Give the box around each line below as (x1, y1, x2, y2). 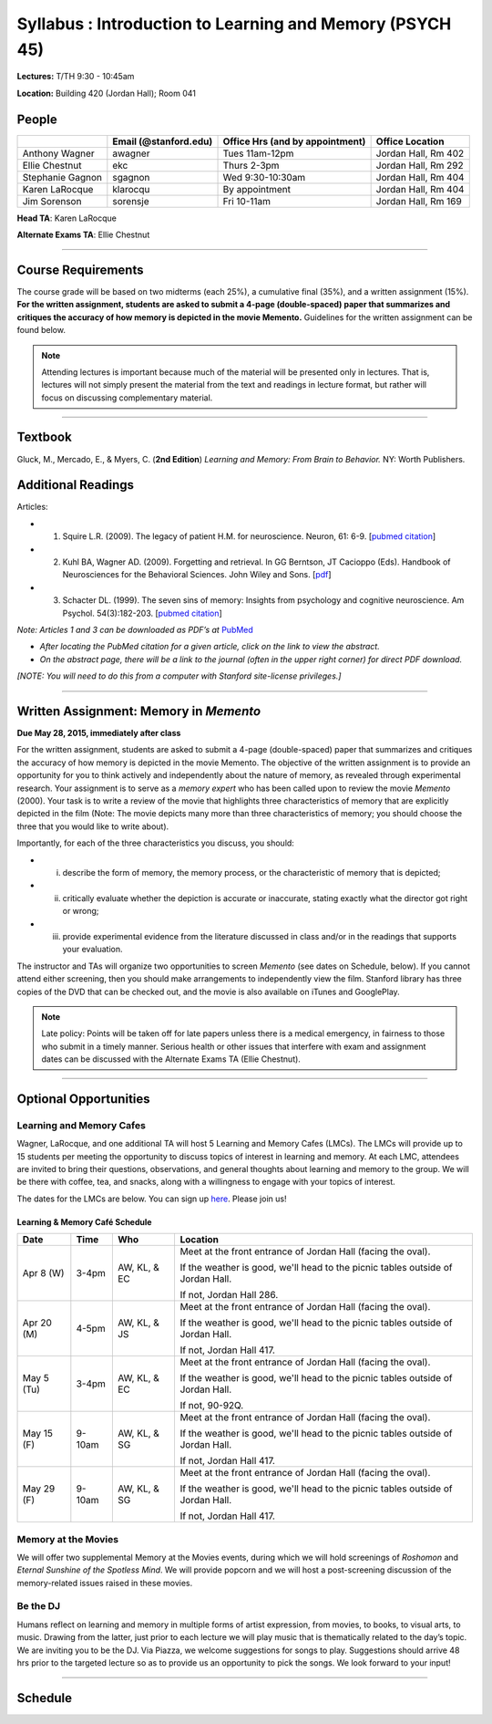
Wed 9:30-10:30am (222, 171, 306, 183)
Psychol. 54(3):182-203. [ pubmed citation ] (62, 608, 222, 618)
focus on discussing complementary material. (41, 392, 213, 403)
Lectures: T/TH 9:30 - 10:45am (16, 71, 135, 82)
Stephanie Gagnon (22, 171, 103, 183)
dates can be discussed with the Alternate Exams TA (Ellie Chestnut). (41, 1054, 301, 1065)
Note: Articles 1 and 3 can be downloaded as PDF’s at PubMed (16, 625, 254, 635)
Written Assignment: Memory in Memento (16, 703, 261, 719)
